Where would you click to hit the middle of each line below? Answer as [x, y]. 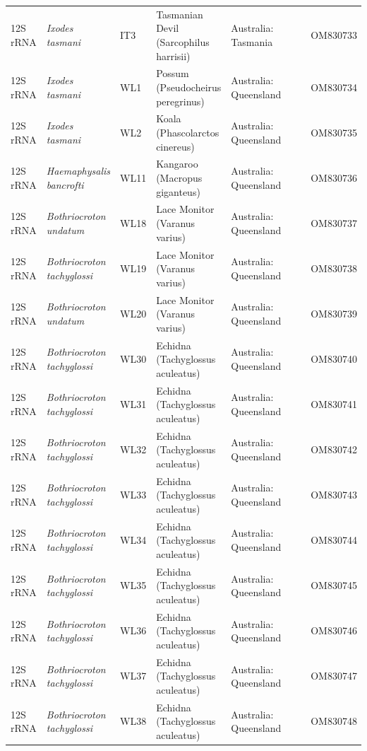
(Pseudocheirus [189, 87]
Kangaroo [177, 164]
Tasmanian [180, 14]
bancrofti [65, 184]
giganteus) [178, 191]
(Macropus [179, 178]
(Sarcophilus [183, 41]
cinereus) [175, 146]
